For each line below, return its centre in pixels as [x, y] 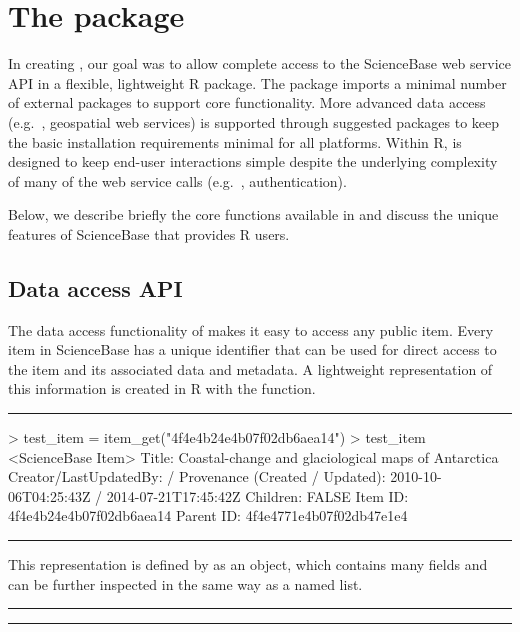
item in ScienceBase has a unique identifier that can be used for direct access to [252, 349]
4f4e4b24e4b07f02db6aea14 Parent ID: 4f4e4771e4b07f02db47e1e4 [208, 515]
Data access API [95, 287]
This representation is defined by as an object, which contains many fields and [248, 564]
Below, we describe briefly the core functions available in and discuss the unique [253, 214]
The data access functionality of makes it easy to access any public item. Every [251, 329]
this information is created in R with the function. [162, 388]
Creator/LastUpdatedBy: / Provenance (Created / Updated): [197, 476]
